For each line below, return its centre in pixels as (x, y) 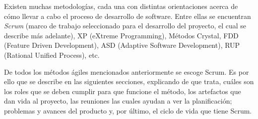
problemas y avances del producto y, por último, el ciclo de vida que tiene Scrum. (128, 110)
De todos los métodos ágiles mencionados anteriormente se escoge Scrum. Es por (127, 71)
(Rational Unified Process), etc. (52, 55)
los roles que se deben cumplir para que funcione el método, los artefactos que (123, 91)
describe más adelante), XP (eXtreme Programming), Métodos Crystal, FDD (121, 35)
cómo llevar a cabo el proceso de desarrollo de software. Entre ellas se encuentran (128, 16)
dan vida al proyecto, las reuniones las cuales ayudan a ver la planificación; (118, 101)
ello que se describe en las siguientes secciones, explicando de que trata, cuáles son (129, 81)
